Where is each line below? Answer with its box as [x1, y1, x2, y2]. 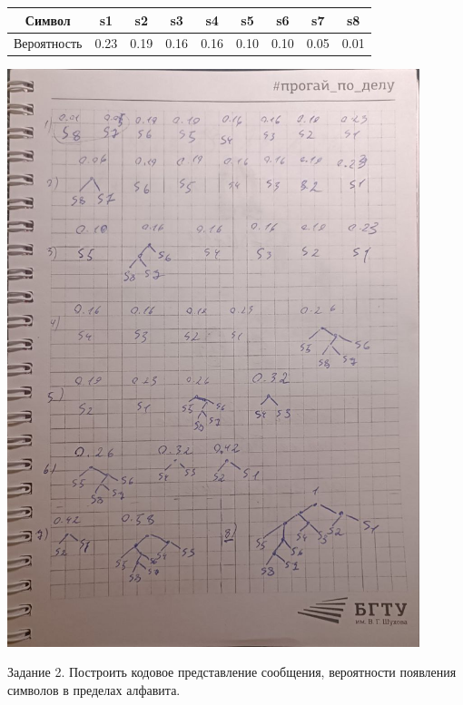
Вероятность [14, 34, 83, 53]
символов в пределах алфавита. [7, 680, 181, 699]
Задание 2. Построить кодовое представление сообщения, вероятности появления [7, 662, 457, 681]
